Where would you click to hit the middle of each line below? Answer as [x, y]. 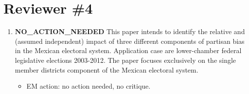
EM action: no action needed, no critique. [89, 86]
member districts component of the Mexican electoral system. [107, 69]
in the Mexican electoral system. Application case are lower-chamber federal [128, 50]
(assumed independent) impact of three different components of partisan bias [130, 41]
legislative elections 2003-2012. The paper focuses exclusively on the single [125, 60]
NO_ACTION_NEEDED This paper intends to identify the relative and [130, 31]
